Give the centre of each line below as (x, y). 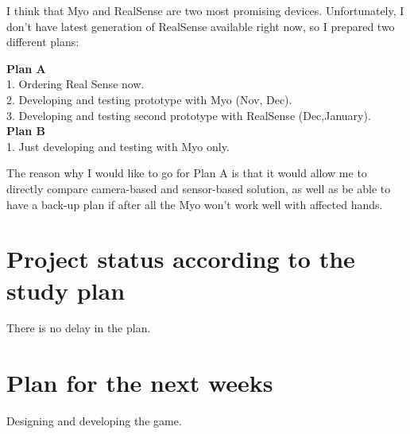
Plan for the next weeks (140, 383)
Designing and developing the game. (94, 421)
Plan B (26, 131)
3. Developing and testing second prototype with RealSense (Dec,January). (189, 115)
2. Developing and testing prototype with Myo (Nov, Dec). (149, 99)
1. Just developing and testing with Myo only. (118, 146)
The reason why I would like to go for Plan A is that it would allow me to (187, 173)
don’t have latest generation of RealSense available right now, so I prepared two (201, 26)
